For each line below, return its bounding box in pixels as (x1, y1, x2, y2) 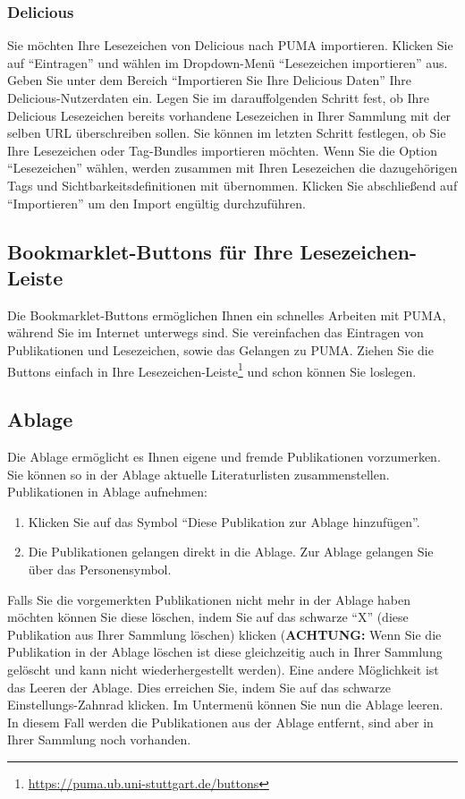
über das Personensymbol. (28, 559, 172, 578)
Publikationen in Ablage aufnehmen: (7, 482, 207, 501)
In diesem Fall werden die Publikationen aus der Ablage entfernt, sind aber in (7, 712, 434, 731)
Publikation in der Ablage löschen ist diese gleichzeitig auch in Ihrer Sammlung (7, 642, 443, 661)
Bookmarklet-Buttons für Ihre (7, 237, 293, 265)
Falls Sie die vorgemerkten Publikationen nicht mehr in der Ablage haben (7, 590, 410, 608)
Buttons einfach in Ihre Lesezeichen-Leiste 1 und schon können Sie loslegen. (7, 359, 417, 380)
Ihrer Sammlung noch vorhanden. (7, 730, 191, 749)
